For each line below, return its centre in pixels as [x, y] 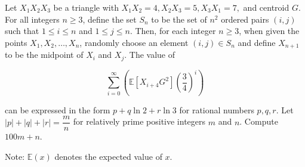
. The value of [150, 55]
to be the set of [179, 19]
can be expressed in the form [58, 109]
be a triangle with [86, 7]
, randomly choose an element [134, 42]
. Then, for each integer [173, 31]
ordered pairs [245, 19]
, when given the [269, 31]
